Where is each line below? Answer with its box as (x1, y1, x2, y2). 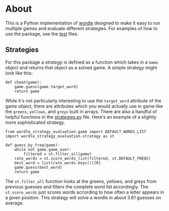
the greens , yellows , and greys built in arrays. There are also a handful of (5, 108, 157, 115)
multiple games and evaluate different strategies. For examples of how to (5, 25, 158, 31)
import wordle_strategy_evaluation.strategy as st (5, 134, 115, 139)
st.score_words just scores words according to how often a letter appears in (5, 189, 164, 195)
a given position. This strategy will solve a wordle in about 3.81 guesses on (5, 194, 161, 200)
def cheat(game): (5, 80, 42, 85)
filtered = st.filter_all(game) (23, 151, 92, 156)
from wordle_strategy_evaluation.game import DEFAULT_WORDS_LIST (5, 129, 146, 134)
